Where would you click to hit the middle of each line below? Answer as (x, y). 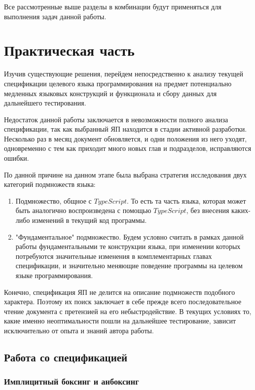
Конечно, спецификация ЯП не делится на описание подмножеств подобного (120, 292)
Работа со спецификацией (66, 357)
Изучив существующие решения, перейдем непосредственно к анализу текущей (124, 74)
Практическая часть (69, 50)
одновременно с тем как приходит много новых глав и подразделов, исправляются (128, 148)
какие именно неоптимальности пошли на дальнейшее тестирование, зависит (120, 321)
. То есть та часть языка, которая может (186, 200)
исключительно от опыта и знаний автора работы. (79, 330)
